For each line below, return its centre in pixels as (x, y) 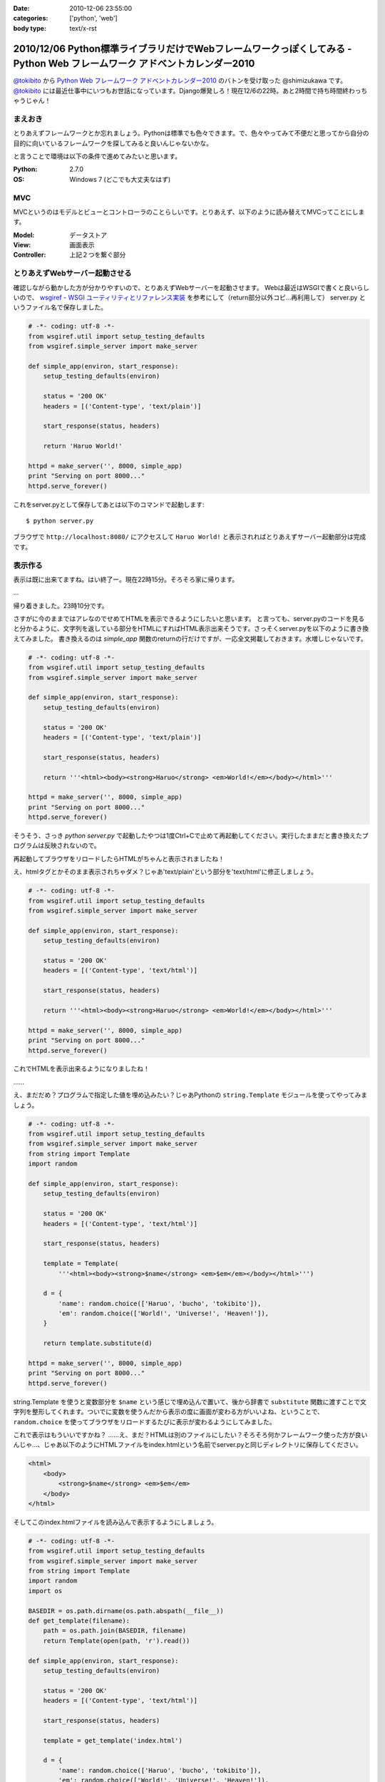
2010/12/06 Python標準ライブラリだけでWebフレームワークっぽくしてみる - (183, 49)
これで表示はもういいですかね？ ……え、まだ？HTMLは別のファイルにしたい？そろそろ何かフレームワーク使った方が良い (190, 1435)
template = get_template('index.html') (113, 1740)
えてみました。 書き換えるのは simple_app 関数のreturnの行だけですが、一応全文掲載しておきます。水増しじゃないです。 (190, 639)
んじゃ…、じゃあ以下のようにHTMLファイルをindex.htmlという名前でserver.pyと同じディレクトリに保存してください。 (188, 1445)
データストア (88, 235)
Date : (21, 8)
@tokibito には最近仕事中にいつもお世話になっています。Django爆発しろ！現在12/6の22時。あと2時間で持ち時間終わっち (190, 91)
